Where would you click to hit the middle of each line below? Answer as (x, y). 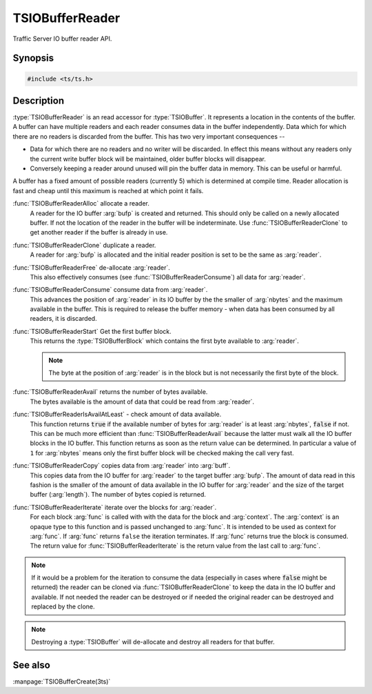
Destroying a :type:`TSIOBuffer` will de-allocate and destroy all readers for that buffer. (153, 642)
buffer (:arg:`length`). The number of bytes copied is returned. (118, 495)
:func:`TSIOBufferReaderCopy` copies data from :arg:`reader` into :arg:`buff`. (122, 466)
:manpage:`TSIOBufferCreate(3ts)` (62, 681)
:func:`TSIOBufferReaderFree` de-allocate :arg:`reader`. (91, 267)
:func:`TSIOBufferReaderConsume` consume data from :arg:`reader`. (110, 290)
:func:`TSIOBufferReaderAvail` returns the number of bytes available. (110, 392)
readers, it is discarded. (63, 319)
